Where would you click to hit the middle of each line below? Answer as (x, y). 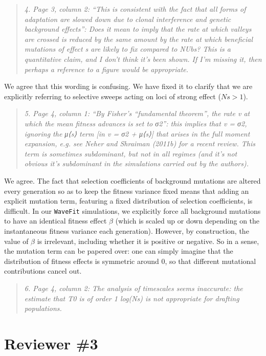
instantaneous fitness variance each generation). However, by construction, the (127, 230)
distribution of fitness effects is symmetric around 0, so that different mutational (130, 261)
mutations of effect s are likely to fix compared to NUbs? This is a (127, 49)
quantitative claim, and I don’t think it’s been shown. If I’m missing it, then (143, 59)
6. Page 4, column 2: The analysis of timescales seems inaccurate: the (134, 288)
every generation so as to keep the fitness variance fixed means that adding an (127, 191)
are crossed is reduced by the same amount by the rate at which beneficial (139, 39)
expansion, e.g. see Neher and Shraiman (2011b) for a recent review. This (140, 143)
